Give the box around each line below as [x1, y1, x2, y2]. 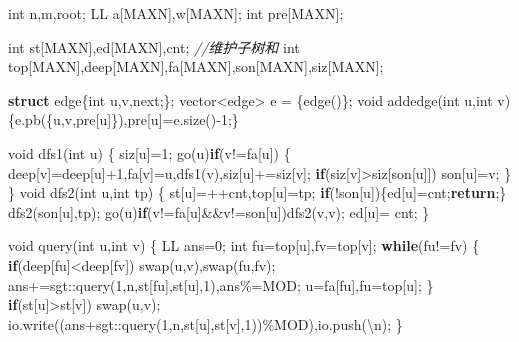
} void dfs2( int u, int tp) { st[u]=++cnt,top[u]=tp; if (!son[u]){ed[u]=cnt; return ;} [8, 182, 507, 203]
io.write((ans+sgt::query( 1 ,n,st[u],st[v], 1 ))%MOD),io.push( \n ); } [8, 313, 403, 334]
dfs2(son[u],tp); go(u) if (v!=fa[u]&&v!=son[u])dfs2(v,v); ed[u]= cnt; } [8, 201, 430, 222]
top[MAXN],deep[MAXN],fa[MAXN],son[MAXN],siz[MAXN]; [8, 56, 384, 77]
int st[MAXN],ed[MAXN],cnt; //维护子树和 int [8, 36, 300, 57]
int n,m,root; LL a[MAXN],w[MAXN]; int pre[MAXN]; [8, 3, 344, 23]
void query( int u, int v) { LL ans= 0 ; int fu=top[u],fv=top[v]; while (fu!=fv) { [8, 235, 480, 256]
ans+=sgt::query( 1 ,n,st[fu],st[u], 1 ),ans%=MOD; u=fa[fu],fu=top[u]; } [8, 274, 434, 295]
